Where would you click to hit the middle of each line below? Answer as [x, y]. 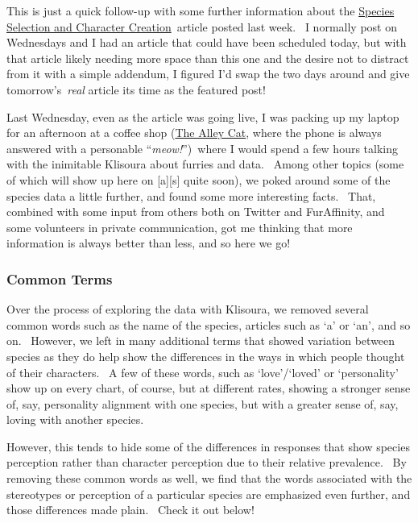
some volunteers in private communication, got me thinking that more [180, 227]
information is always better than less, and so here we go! [149, 243]
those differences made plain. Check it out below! [130, 510]
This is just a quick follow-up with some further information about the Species [201, 10]
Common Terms [60, 278]
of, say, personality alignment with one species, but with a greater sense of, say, [203, 403]
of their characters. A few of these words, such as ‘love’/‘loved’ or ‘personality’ [203, 372]
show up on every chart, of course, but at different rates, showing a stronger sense [209, 388]
